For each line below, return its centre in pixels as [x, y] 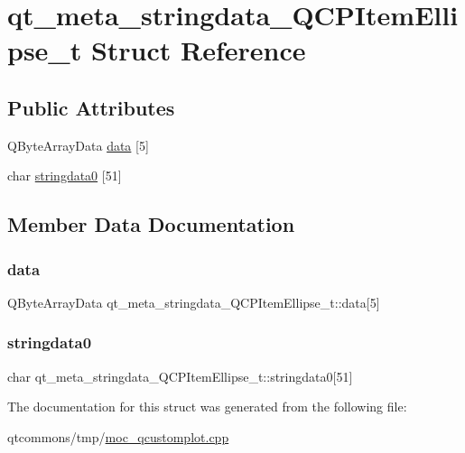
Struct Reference [198, 50]
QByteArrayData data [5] [78, 145]
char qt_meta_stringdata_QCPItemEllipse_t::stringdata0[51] [180, 376]
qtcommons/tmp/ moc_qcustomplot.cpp [118, 436]
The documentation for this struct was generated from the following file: [207, 407]
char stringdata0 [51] [65, 176]
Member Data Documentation [151, 224]
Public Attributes [91, 107]
